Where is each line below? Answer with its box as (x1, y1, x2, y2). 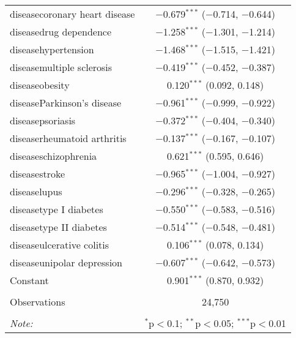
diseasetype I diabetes (10, 202, 103, 216)
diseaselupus (10, 184, 62, 198)
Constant (10, 273, 49, 287)
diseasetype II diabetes (10, 220, 107, 234)
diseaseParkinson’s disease (10, 96, 122, 110)
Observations (10, 295, 65, 309)
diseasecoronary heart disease (10, 7, 135, 21)
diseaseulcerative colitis (10, 238, 109, 252)
